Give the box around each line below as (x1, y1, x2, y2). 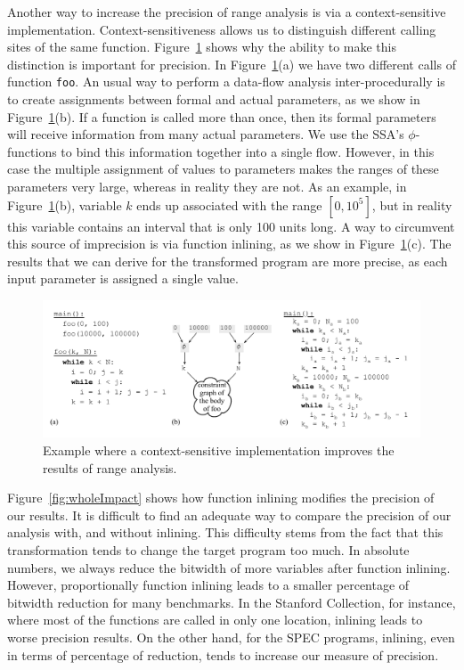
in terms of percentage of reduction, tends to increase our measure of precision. (7, 645, 439, 664)
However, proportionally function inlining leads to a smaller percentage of (7, 576, 410, 594)
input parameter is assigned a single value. (7, 269, 239, 288)
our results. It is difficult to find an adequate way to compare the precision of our (7, 505, 452, 524)
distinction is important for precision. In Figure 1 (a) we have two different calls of (7, 54, 456, 73)
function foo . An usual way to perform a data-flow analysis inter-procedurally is (7, 72, 445, 91)
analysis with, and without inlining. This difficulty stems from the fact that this (7, 523, 444, 542)
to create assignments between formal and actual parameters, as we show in (7, 90, 420, 109)
